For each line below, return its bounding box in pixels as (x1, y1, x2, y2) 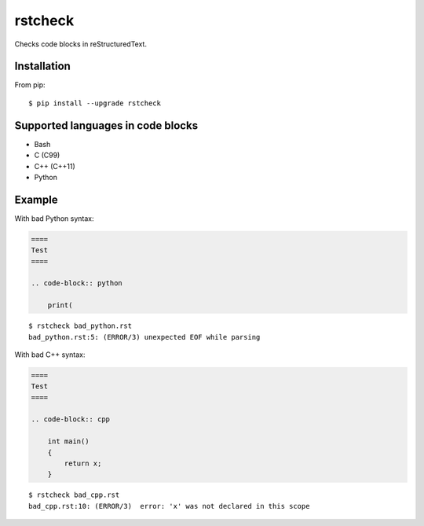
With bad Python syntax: (14, 213, 94, 223)
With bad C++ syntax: (14, 350, 86, 359)
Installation (14, 60, 71, 73)
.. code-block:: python (31, 279, 123, 288)
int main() (47, 437, 90, 446)
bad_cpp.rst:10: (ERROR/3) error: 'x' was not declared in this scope (28, 502, 310, 510)
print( (47, 301, 73, 310)
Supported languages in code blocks (14, 119, 199, 132)
